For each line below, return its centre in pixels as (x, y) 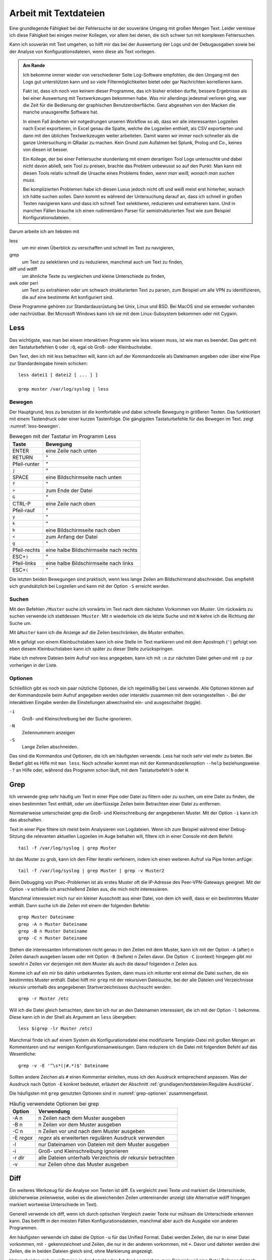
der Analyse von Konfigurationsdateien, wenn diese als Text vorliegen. (82, 51)
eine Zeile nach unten (71, 451)
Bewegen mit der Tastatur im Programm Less (63, 436)
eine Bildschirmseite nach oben (83, 530)
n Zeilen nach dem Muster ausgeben (82, 1118)
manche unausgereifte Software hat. (61, 112)
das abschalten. (26, 820)
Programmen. (23, 1228)
